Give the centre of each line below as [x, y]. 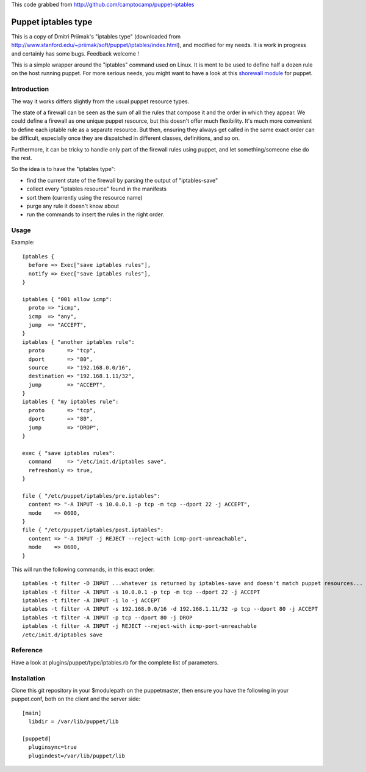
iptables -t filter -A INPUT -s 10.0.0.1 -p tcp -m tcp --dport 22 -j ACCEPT [141, 592]
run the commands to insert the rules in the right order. [95, 214]
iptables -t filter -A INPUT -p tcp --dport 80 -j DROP [107, 617]
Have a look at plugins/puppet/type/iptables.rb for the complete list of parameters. [115, 662]
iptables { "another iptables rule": [79, 342]
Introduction [30, 89]
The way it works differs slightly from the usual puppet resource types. [100, 101]
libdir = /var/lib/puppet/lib [74, 722]
